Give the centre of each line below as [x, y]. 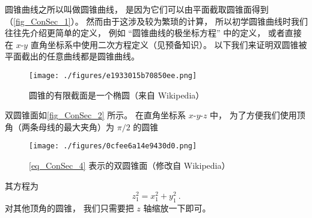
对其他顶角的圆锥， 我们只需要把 [69, 208]
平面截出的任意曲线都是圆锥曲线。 [72, 56]
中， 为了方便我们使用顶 [258, 115]
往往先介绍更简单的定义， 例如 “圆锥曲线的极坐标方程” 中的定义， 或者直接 [153, 33]
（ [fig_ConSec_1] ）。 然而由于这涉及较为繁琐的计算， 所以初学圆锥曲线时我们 [157, 21]
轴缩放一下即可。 [177, 208]
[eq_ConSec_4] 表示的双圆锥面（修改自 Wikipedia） [130, 165]
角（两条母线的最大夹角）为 [60, 126]
